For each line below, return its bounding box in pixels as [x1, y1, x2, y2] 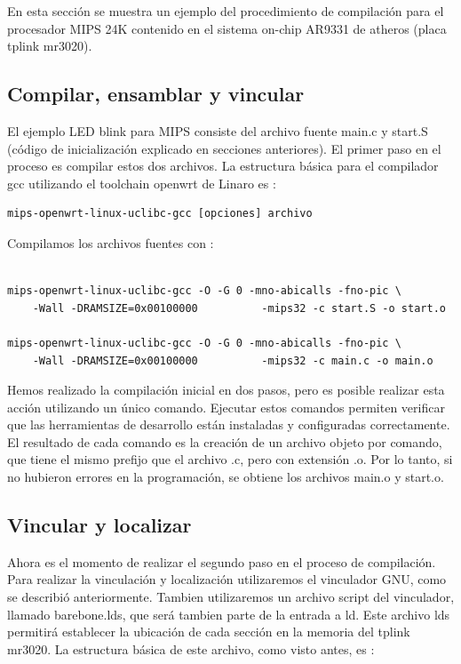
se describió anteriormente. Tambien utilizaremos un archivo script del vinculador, [7, 588, 455, 606]
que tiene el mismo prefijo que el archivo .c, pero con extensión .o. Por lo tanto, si [7, 450, 453, 468]
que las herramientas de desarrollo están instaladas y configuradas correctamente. [7, 415, 450, 434]
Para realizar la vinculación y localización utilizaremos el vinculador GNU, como [7, 570, 447, 588]
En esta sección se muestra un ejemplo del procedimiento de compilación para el [7, 2, 444, 20]
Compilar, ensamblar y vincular [7, 80, 305, 108]
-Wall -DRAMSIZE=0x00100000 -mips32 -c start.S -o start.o [32, 301, 446, 315]
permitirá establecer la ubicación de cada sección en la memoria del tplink [7, 622, 410, 641]
